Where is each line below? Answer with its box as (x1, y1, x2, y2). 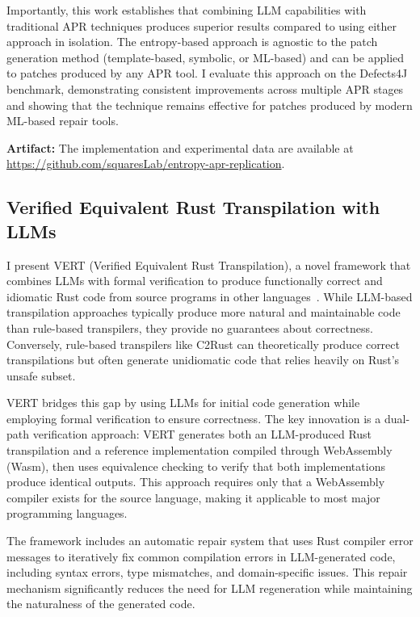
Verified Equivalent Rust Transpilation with (6, 195, 380, 220)
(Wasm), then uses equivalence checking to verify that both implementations (6, 457, 385, 474)
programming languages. (6, 505, 128, 522)
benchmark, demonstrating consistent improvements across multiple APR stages (6, 80, 404, 97)
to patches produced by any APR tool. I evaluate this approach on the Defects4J (6, 65, 408, 82)
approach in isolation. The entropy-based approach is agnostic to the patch (6, 33, 378, 50)
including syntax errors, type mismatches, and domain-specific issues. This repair (6, 564, 408, 581)
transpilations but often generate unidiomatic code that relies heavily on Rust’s (6, 351, 400, 368)
